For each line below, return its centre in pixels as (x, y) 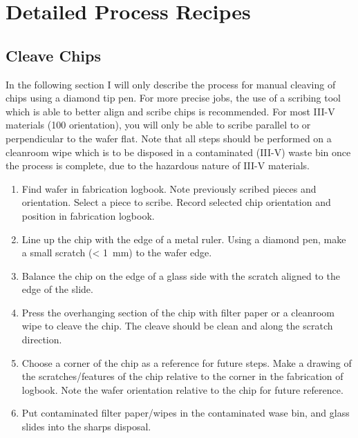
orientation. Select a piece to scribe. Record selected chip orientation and (176, 202)
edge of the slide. (57, 289)
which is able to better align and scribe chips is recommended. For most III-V (170, 111)
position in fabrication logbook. (88, 215)
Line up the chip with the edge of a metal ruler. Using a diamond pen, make (184, 239)
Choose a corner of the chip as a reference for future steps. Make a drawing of (187, 362)
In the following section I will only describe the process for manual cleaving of (171, 84)
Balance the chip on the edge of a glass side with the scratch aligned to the (181, 275)
